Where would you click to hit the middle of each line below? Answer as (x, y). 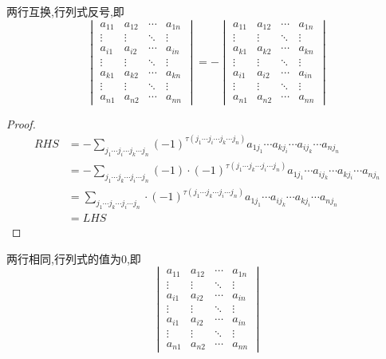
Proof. (21, 123)
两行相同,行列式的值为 (64, 258)
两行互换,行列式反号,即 (65, 11)
